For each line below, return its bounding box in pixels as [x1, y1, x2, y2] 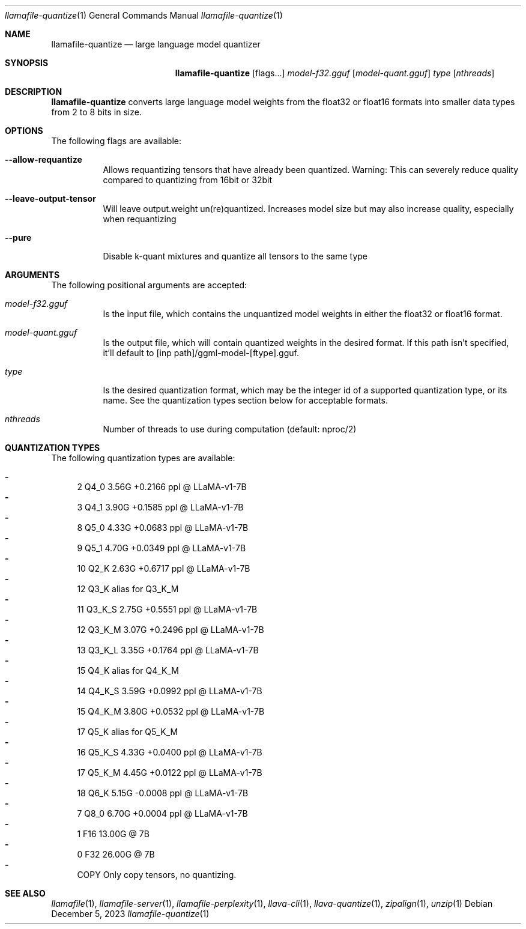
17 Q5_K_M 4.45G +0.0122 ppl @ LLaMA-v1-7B [77, 767, 262, 778]
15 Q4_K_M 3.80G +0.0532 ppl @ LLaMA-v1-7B [77, 706, 265, 716]
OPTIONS [5, 126, 43, 136]
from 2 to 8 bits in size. [51, 107, 142, 117]
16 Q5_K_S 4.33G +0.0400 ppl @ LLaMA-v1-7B [77, 747, 262, 757]
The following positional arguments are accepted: [51, 280, 247, 290]
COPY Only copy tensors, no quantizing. [77, 870, 237, 880]
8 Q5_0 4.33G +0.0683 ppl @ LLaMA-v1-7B [77, 522, 249, 533]
